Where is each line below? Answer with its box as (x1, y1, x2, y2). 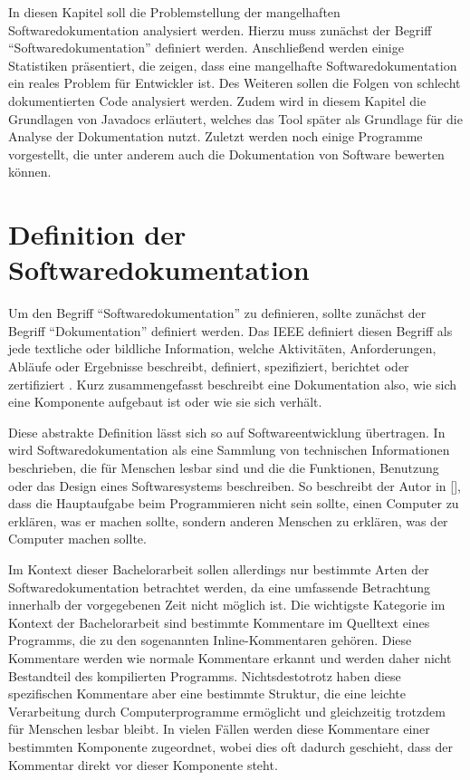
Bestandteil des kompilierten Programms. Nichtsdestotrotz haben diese (8, 666, 401, 685)
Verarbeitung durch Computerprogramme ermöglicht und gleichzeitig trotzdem (8, 701, 446, 720)
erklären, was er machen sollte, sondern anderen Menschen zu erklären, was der (8, 511, 448, 530)
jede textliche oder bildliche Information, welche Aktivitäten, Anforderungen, (8, 339, 436, 358)
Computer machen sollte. (8, 529, 147, 548)
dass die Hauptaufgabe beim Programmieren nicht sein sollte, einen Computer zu (8, 494, 459, 513)
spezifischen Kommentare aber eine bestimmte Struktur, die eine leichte (8, 684, 407, 703)
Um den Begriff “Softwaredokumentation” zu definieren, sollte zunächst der (8, 303, 427, 323)
